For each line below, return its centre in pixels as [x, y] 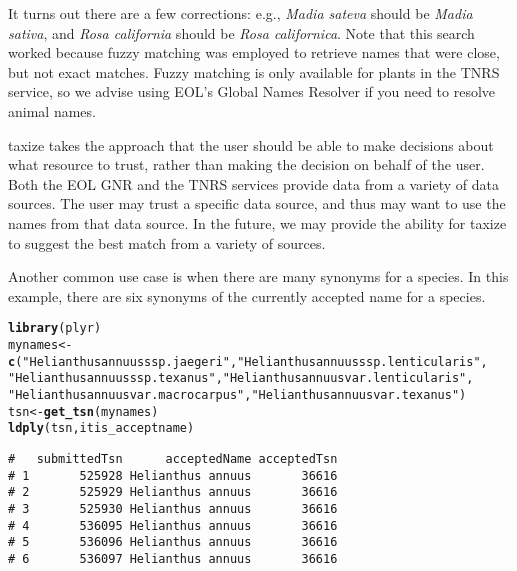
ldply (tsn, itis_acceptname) [101, 428]
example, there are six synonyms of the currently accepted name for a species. [247, 295]
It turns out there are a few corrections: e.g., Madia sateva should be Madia [240, 13]
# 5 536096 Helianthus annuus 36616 [173, 542]
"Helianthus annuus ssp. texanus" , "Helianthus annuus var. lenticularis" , [241, 378]
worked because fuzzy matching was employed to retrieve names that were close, [254, 52]
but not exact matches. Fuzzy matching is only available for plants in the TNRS [254, 71]
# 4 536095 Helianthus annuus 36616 [173, 525]
